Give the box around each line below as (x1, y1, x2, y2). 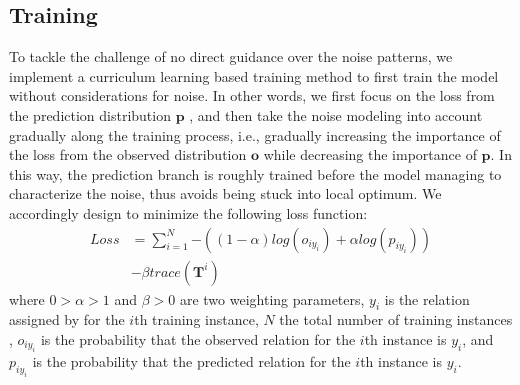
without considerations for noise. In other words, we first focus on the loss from (9, 85, 495, 106)
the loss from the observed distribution (9, 144, 247, 165)
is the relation (384, 288, 470, 309)
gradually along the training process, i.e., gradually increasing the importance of (9, 124, 501, 145)
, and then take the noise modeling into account (189, 104, 483, 125)
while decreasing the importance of (263, 144, 477, 165)
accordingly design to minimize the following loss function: (9, 202, 368, 223)
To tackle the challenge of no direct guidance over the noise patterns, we (9, 46, 453, 67)
